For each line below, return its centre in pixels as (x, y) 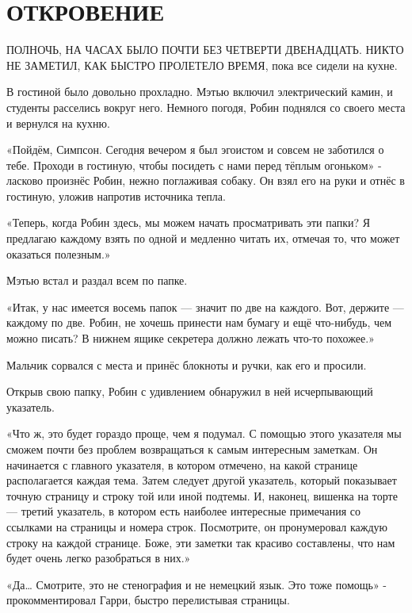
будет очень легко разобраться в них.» (99, 558)
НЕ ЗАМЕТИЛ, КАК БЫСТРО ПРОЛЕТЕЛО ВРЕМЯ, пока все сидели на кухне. (202, 65)
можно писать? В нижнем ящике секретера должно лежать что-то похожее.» (191, 338)
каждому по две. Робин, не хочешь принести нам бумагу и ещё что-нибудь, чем (199, 322)
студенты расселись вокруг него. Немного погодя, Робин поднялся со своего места (206, 107)
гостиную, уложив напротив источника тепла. (116, 195)
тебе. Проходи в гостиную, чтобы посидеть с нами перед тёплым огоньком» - (194, 165)
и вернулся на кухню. (58, 123)
